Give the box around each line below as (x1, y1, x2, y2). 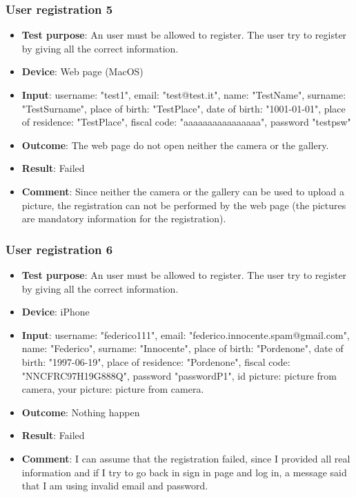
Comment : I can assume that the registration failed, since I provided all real (21, 451, 350, 465)
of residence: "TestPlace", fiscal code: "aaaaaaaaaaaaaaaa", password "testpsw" (21, 115, 351, 129)
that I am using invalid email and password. (21, 478, 208, 493)
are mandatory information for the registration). (21, 211, 226, 226)
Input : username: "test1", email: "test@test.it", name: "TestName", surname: (21, 88, 346, 101)
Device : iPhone (21, 304, 90, 319)
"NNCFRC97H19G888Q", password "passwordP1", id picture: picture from (21, 368, 337, 382)
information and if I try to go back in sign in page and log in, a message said (21, 465, 347, 479)
